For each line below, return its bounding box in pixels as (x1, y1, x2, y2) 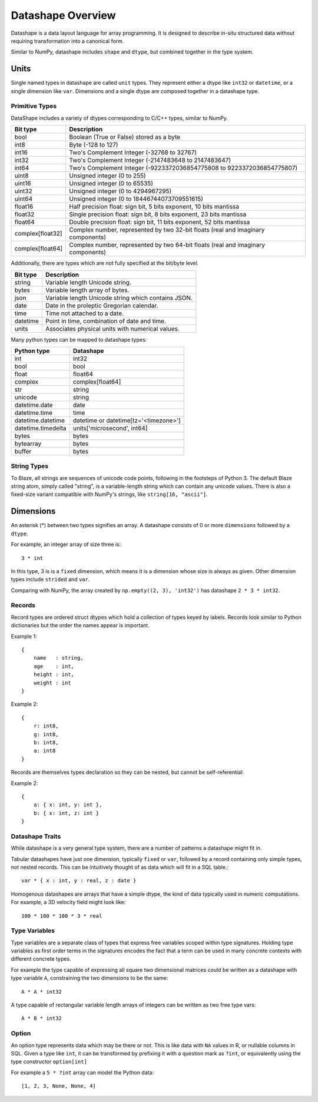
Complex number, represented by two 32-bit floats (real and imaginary (69, 226, 265, 234)
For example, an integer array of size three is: (11, 541, 121, 548)
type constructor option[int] (11, 1058, 88, 1065)
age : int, (33, 663, 75, 670)
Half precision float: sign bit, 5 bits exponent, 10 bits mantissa (69, 203, 240, 211)
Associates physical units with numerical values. (45, 325, 180, 333)
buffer (14, 447, 32, 455)
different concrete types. (11, 955, 71, 962)
